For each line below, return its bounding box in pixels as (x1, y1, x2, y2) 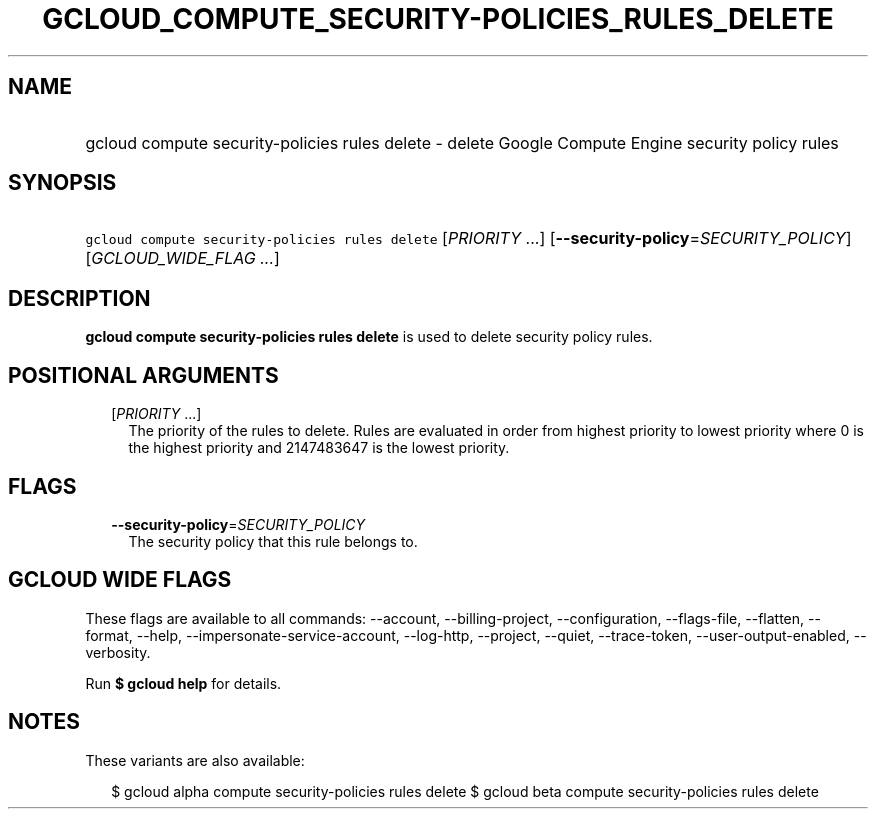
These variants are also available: (85, 751, 305, 769)
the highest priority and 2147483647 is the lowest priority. (128, 439, 510, 457)
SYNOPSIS (8, 170, 117, 196)
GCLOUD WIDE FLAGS (8, 567, 232, 593)
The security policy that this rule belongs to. (128, 532, 418, 550)
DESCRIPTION (8, 285, 151, 311)
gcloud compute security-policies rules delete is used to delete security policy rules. (85, 328, 653, 346)
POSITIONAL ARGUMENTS (8, 362, 279, 388)
